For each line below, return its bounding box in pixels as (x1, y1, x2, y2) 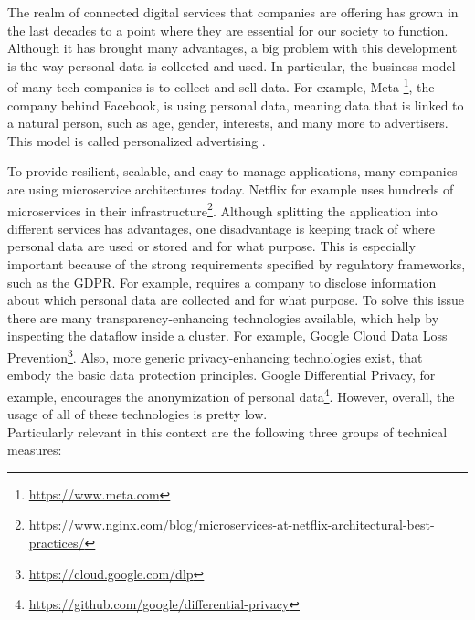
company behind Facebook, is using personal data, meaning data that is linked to (7, 95, 464, 114)
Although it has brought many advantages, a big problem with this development (7, 38, 458, 58)
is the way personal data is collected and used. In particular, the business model (7, 56, 456, 75)
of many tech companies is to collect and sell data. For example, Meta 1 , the (7, 75, 435, 97)
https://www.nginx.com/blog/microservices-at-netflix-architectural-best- (28, 515, 435, 534)
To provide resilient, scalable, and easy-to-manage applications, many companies (7, 162, 458, 181)
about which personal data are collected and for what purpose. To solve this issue (7, 290, 464, 310)
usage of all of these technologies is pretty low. (7, 405, 268, 424)
